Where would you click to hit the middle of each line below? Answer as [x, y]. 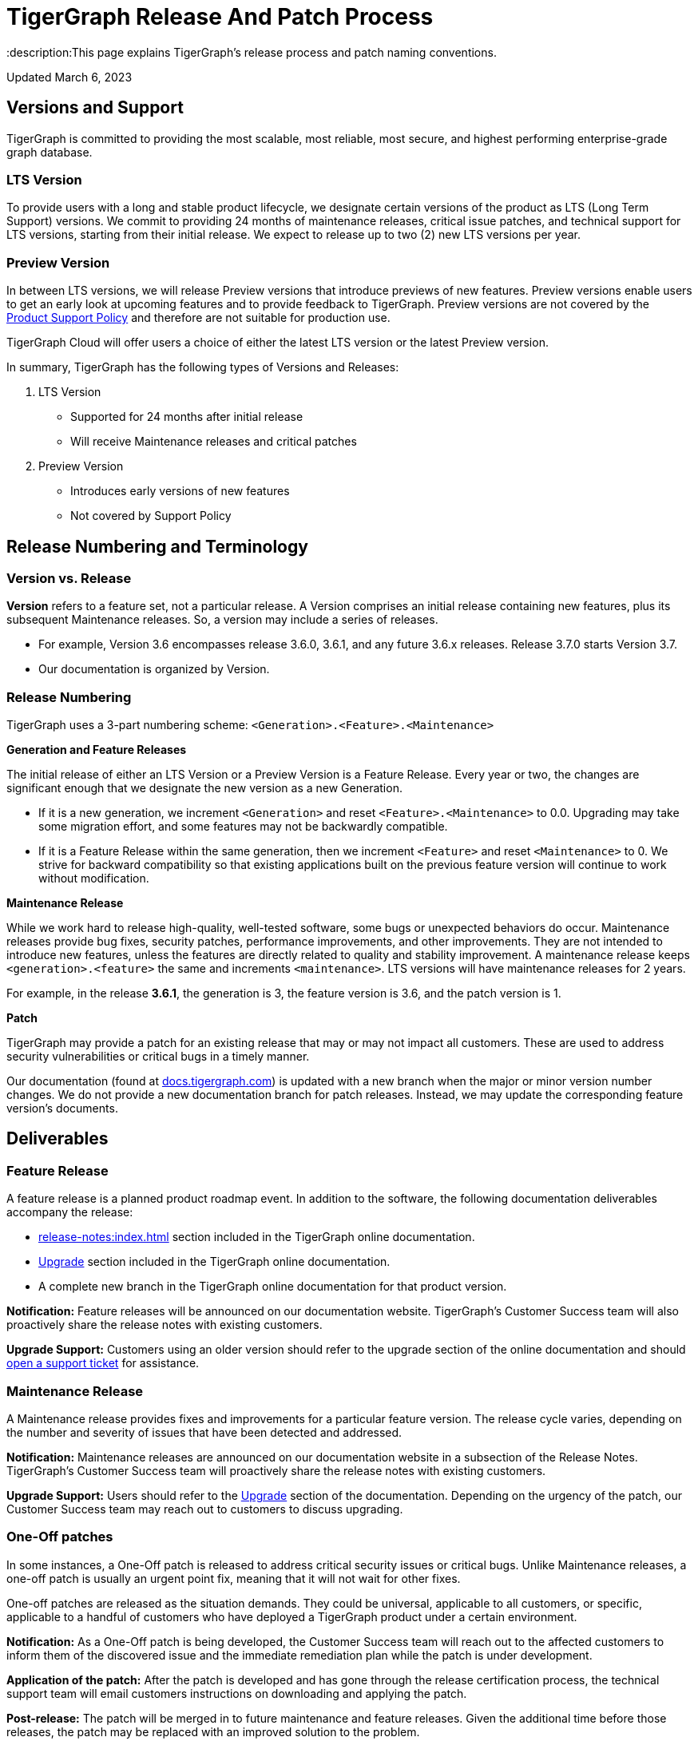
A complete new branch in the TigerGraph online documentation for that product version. [273, 1287]
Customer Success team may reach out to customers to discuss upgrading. [205, 1509]
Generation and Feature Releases [97, 750]
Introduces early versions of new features [180, 491]
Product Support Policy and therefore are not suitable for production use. [198, 318]
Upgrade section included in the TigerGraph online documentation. [214, 1262]
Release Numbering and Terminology [157, 546]
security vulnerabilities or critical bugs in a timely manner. [158, 1057]
